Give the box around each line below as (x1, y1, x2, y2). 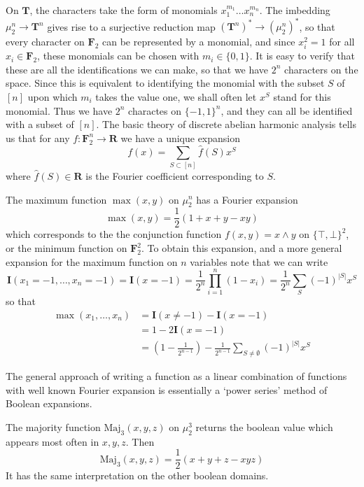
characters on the (284, 62, 358, 76)
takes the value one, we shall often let (95, 90, 257, 104)
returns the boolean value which (195, 420, 333, 435)
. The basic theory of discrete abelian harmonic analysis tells (96, 117, 356, 132)
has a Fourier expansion (196, 192, 298, 206)
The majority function (6, 420, 101, 435)
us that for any (6, 130, 70, 145)
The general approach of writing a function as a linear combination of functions (6, 369, 347, 383)
